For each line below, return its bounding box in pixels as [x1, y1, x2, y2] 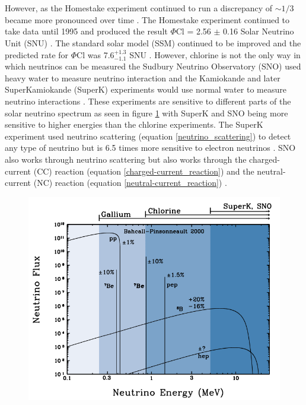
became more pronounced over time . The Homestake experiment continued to [5, 13, 290, 26]
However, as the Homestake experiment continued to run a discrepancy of [5, 2, 273, 14]
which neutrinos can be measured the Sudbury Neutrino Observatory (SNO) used [5, 60, 301, 72]
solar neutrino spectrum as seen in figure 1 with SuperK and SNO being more [5, 106, 288, 119]
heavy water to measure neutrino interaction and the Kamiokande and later [5, 71, 280, 84]
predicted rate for [5, 48, 69, 61]
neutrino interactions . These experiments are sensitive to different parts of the [5, 94, 291, 107]
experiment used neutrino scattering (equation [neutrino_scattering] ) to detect [5, 129, 291, 142]
